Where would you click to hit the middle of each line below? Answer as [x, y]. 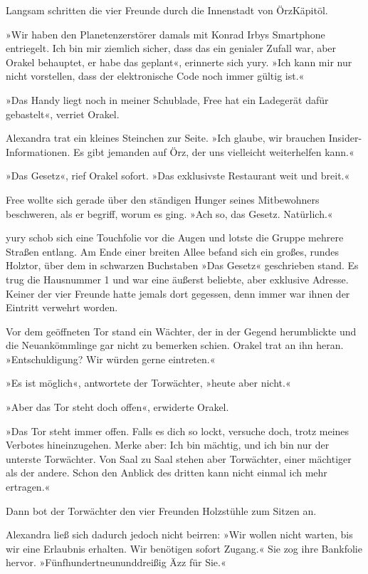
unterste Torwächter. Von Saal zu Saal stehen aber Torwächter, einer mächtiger [179, 458]
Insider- [345, 138]
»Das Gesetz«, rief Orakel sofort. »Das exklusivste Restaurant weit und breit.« [178, 176]
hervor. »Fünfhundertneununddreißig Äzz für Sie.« [116, 562]
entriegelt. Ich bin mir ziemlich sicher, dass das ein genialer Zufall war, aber [171, 48]
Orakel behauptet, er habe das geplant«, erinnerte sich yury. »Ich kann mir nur [179, 62]
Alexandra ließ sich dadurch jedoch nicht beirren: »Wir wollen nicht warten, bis [179, 534]
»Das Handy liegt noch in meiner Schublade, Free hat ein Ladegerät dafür [167, 99]
